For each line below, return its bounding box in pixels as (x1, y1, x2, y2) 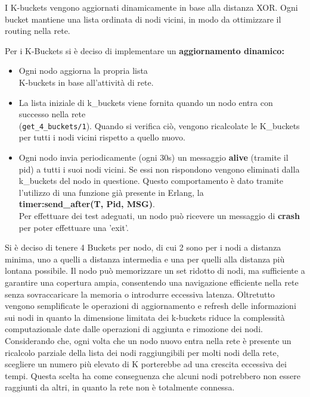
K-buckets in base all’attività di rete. (18, 76, 154, 88)
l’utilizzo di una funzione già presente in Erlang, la (18, 186, 204, 198)
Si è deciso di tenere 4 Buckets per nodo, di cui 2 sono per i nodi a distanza (5, 241, 281, 254)
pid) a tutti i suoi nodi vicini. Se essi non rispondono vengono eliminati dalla (18, 162, 300, 175)
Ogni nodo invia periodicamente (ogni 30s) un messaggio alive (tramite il (18, 151, 289, 163)
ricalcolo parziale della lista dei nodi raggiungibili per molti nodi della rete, (5, 346, 279, 358)
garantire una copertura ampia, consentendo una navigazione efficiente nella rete (5, 276, 299, 288)
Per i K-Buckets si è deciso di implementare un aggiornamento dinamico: (5, 44, 284, 57)
